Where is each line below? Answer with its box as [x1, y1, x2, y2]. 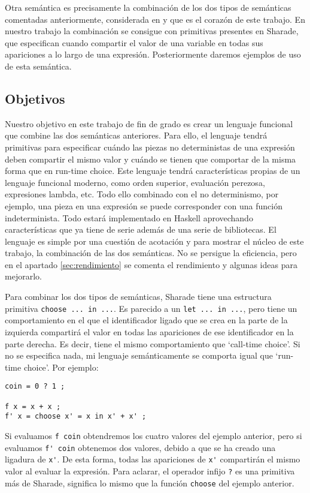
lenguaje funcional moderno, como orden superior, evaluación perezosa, [5, 176, 265, 188]
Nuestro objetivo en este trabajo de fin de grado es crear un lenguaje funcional [5, 117, 293, 130]
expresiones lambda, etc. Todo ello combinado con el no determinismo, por [5, 188, 279, 200]
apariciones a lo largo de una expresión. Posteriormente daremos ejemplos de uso [5, 48, 301, 61]
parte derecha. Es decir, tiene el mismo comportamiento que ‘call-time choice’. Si [5, 337, 300, 350]
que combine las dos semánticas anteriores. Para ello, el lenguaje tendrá [5, 129, 268, 142]
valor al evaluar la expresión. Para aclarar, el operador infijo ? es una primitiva [5, 464, 295, 477]
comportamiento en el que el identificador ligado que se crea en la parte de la [5, 314, 288, 326]
